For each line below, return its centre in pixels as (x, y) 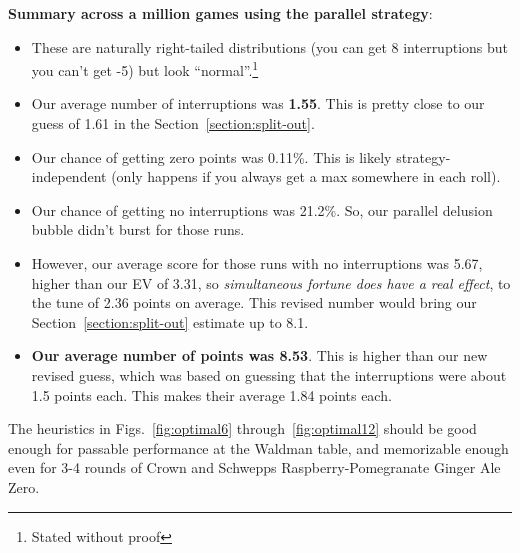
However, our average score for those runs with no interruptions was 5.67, (257, 263)
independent (69, 176)
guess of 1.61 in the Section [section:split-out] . (173, 123)
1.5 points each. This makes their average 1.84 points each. (211, 394)
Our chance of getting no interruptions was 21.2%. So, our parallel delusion (262, 209)
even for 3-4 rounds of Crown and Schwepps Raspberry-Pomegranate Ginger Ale (254, 467)
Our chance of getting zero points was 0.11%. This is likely (211, 156)
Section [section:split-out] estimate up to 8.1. (170, 321)
